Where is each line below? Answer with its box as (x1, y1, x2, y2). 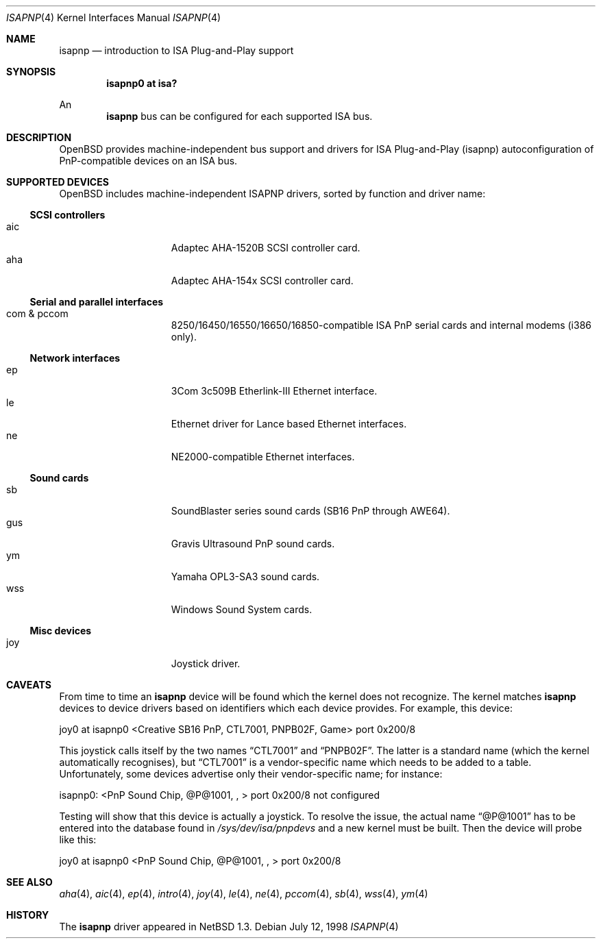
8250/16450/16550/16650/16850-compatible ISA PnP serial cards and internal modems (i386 (171, 319, 591, 331)
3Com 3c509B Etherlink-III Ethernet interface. (171, 385, 378, 397)
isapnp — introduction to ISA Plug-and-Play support (59, 45, 294, 56)
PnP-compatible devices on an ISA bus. (59, 155, 238, 166)
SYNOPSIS (6, 66, 56, 77)
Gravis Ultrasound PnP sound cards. (171, 538, 335, 549)
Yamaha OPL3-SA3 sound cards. (171, 571, 320, 582)
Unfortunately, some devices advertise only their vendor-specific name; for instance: (59, 768, 443, 780)
